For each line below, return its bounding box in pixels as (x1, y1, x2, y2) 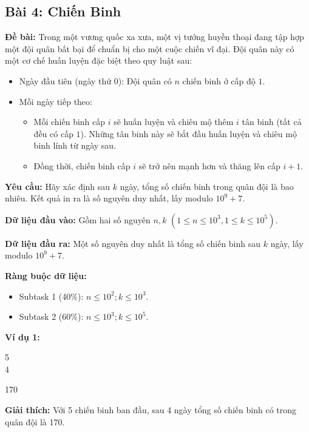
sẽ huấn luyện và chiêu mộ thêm (114, 115, 234, 128)
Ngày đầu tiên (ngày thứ (19, 74, 112, 87)
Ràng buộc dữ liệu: (5, 269, 87, 282)
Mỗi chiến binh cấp (33, 115, 106, 128)
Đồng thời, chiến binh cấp (33, 159, 131, 172)
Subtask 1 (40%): (19, 289, 84, 302)
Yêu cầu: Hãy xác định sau (5, 180, 110, 192)
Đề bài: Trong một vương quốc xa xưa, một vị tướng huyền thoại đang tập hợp (5, 30, 304, 43)
